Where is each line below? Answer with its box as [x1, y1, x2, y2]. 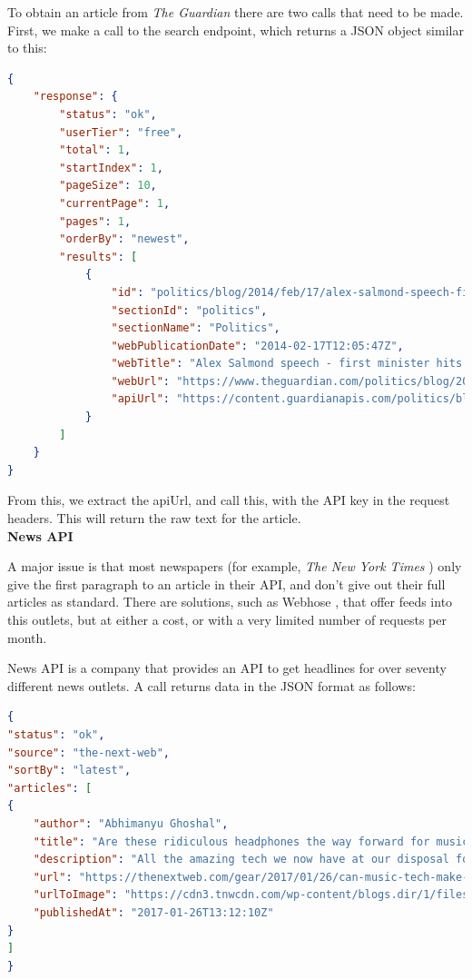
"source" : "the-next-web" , [7, 746, 171, 759]
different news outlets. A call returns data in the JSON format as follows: [7, 676, 416, 695]
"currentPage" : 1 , [59, 196, 171, 210]
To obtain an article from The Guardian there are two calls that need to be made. [7, 3, 464, 21]
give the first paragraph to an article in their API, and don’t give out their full [7, 574, 446, 593]
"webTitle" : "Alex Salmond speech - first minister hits [111, 357, 463, 371]
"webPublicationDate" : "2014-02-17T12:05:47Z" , [111, 339, 404, 352]
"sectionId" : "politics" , [111, 303, 268, 317]
